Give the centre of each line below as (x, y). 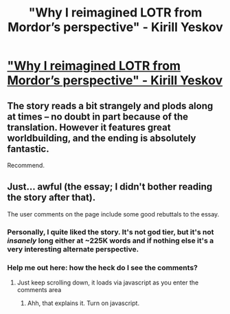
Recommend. (26, 165)
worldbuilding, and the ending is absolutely (102, 138)
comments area (39, 290)
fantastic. (28, 149)
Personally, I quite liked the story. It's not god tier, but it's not (111, 232)
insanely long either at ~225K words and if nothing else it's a (111, 240)
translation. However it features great (89, 127)
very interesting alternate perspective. (73, 249)
